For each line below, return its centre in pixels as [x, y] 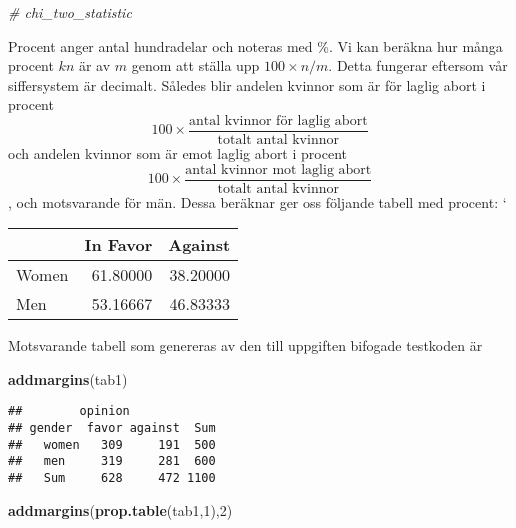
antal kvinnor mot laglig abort [278, 169]
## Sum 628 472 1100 [112, 478]
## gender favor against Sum [112, 428]
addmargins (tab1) [68, 378]
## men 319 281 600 [112, 461]
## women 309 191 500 [112, 444]
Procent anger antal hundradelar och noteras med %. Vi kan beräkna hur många [255, 45]
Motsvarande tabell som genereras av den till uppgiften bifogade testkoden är [245, 345]
